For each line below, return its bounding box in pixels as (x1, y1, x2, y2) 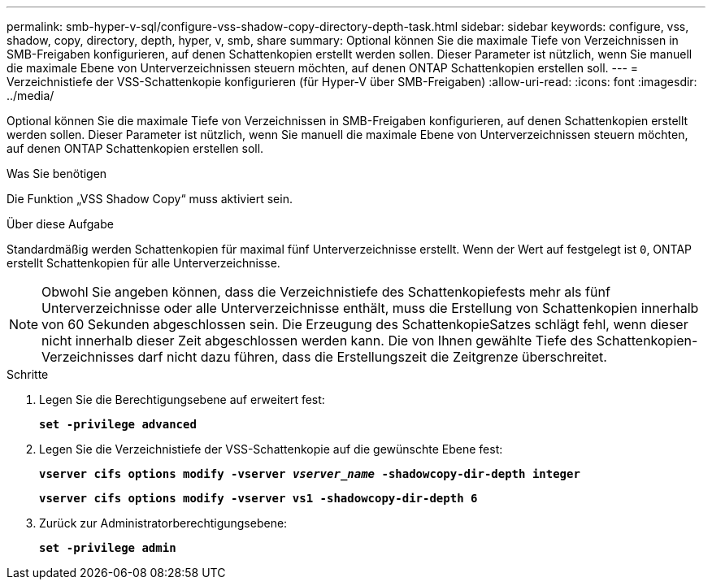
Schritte (7, 367, 49, 381)
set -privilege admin (39, 541, 176, 554)
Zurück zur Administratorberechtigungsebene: (39, 516, 288, 530)
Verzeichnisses (41, 349, 135, 365)
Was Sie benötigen (7, 167, 107, 180)
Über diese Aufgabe (7, 217, 114, 231)
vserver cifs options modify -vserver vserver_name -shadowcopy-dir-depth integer (39, 467, 580, 480)
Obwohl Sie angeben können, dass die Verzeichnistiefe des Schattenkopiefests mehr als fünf (41, 284, 610, 300)
